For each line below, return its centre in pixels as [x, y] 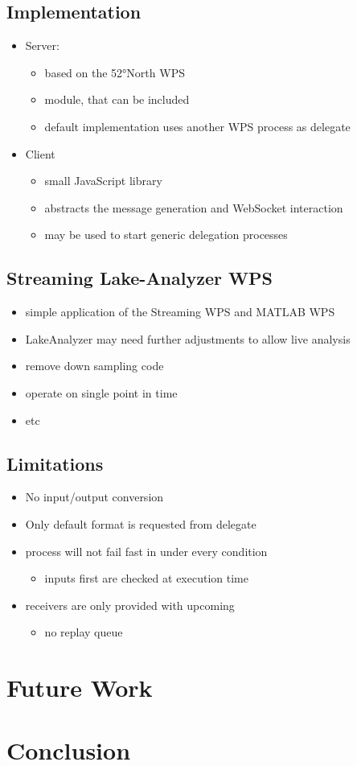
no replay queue [84, 632]
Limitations [55, 463]
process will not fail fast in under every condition [146, 551]
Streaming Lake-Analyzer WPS [140, 278]
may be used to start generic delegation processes [166, 235]
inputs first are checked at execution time [146, 578]
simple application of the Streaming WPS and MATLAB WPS [180, 312]
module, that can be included [117, 99]
